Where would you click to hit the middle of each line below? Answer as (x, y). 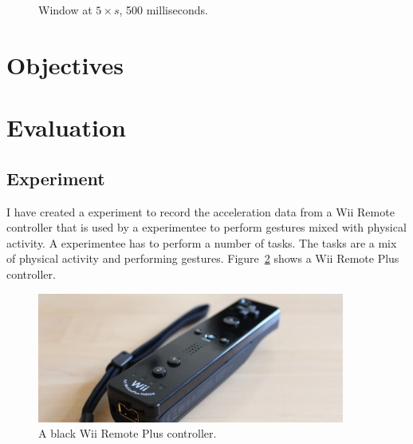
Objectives (65, 64)
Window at (65, 10)
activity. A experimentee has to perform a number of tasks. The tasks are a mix (202, 242)
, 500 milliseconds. (163, 10)
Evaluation (66, 127)
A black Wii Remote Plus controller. (128, 433)
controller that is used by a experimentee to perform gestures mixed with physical (206, 227)
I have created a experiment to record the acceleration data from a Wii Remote (201, 211)
